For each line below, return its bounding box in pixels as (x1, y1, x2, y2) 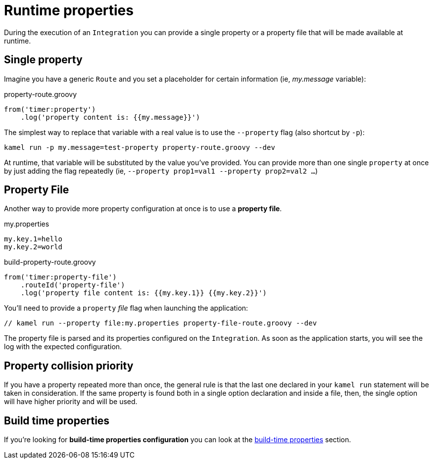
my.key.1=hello (4, 235, 63, 243)
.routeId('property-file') (20, 281, 125, 289)
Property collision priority (4, 359, 134, 372)
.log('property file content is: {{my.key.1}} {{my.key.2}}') (20, 289, 267, 297)
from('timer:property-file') (4, 273, 117, 281)
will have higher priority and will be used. (4, 397, 138, 406)
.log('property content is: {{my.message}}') (20, 113, 200, 121)
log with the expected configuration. (4, 342, 122, 351)
